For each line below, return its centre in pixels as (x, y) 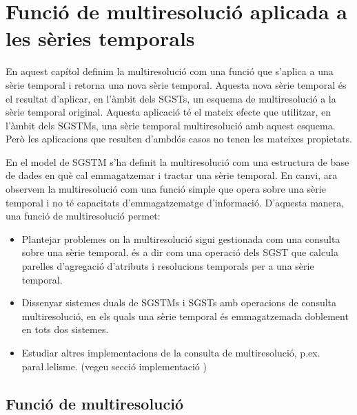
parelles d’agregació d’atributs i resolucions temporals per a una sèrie (168, 266)
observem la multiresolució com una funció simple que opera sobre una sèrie (166, 189)
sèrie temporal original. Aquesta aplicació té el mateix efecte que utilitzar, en (168, 112)
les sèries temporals (100, 38)
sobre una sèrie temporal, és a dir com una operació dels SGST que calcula (180, 252)
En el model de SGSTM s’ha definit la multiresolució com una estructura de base (177, 161)
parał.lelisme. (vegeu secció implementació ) (114, 366)
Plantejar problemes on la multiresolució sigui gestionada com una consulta (181, 238)
